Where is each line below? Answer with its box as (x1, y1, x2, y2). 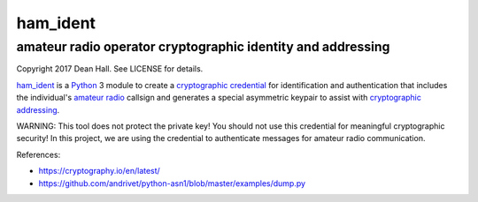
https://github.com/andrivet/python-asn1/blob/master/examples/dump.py (38, 177, 305, 189)
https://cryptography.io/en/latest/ (38, 166, 161, 176)
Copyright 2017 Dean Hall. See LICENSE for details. (16, 64, 204, 74)
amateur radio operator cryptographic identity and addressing (16, 39, 390, 55)
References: (16, 149, 61, 160)
